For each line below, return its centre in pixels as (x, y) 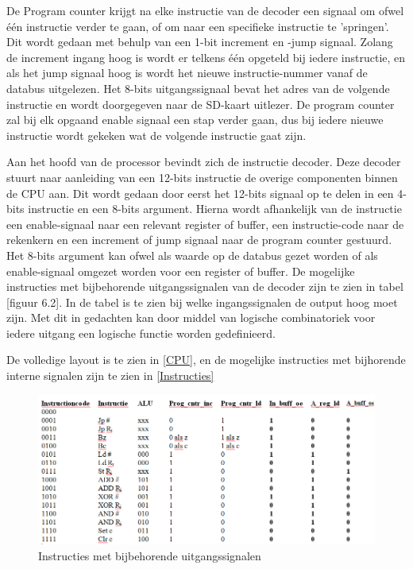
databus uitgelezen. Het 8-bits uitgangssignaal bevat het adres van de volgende (198, 88)
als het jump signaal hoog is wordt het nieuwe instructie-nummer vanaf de (187, 73)
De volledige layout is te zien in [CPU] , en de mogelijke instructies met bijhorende (206, 360)
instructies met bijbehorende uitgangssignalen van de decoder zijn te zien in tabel (205, 286)
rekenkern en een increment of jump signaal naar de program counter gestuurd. (199, 240)
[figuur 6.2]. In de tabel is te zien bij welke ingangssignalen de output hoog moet (202, 302)
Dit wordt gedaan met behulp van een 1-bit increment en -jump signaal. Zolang (200, 42)
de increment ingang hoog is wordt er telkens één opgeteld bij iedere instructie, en (206, 57)
